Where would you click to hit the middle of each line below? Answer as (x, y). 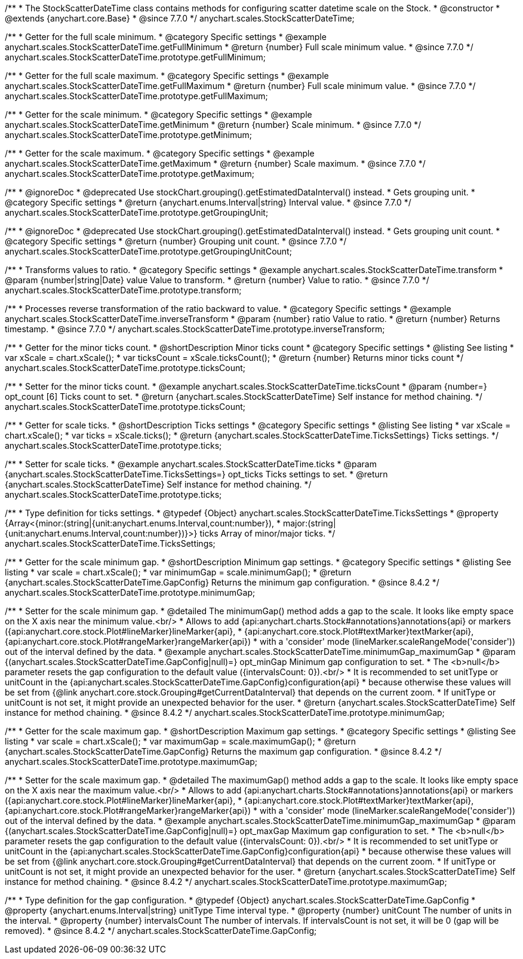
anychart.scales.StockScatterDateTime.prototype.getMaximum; (130, 174)
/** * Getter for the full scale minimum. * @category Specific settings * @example (166, 37)
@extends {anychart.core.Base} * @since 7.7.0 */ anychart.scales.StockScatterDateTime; (180, 18)
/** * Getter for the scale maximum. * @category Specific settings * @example (160, 153)
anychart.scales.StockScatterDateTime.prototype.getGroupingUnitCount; (148, 251)
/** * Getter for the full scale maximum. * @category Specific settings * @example (167, 76)
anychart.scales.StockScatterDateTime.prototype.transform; (123, 290)
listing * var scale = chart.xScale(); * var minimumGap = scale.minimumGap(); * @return (178, 572)
